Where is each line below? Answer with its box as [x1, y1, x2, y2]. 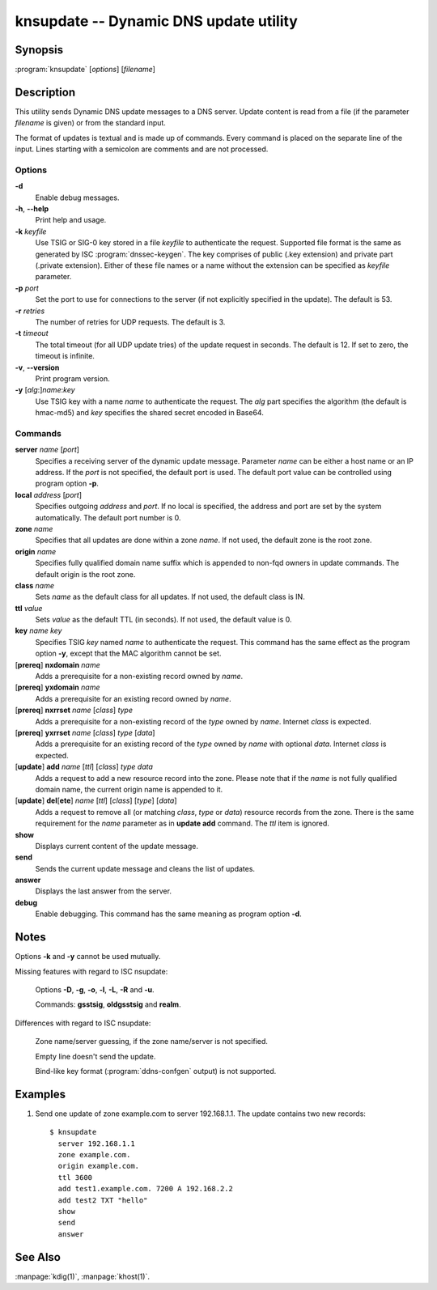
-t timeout [15, 329, 49, 338]
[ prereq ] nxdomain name [15, 660, 100, 669]
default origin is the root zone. [35, 569, 136, 579]
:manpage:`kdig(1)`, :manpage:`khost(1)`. [15, 1271, 150, 1281]
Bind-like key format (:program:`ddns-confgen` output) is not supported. [35, 1066, 277, 1076]
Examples [15, 1087, 66, 1101]
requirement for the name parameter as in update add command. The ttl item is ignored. [35, 818, 329, 829]
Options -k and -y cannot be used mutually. [15, 952, 161, 961]
